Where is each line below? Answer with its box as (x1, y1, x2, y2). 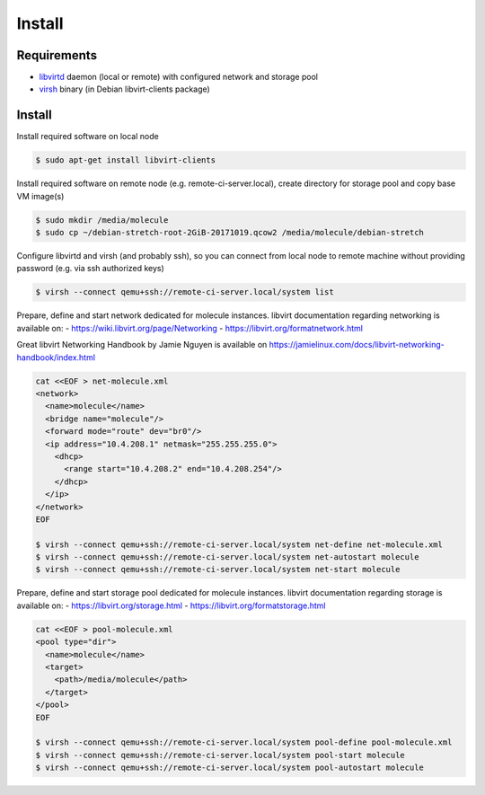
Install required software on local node (16, 131, 159, 142)
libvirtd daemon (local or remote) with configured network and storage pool (39, 72, 319, 83)
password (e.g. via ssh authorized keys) (16, 263, 165, 274)
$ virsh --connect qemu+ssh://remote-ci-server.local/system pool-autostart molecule (35, 763, 424, 773)
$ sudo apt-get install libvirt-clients (35, 155, 216, 165)
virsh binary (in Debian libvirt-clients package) (39, 84, 210, 94)
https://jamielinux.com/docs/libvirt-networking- (269, 340, 445, 350)
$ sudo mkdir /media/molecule (35, 215, 169, 225)
